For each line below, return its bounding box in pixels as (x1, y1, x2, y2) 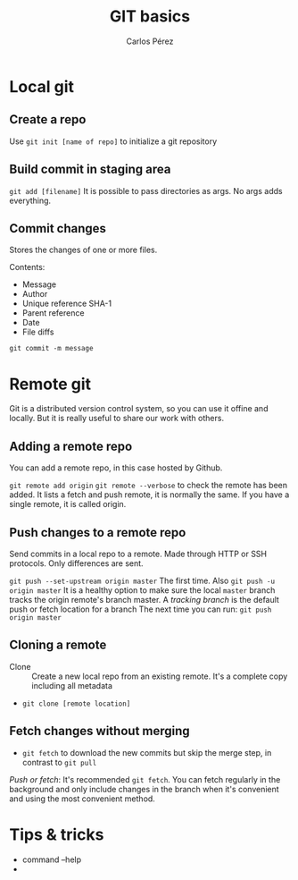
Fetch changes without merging (9, 723, 190, 739)
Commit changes (9, 221, 107, 236)
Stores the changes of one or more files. (9, 244, 158, 256)
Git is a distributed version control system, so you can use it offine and (9, 403, 269, 414)
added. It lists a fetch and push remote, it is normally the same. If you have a (9, 489, 290, 500)
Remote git (9, 374, 92, 394)
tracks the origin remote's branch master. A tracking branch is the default (9, 594, 279, 605)
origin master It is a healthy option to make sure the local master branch (9, 584, 276, 596)
